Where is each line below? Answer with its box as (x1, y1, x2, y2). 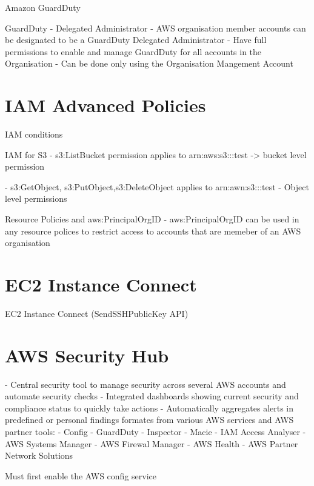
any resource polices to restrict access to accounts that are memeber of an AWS (5, 224, 301, 237)
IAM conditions (5, 128, 63, 141)
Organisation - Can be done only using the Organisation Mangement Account (5, 57, 293, 70)
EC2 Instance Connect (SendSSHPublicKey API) (5, 307, 189, 319)
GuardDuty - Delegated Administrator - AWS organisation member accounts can (5, 21, 306, 34)
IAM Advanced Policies (5, 93, 206, 118)
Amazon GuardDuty (5, 1, 81, 13)
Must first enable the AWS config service (5, 469, 156, 482)
